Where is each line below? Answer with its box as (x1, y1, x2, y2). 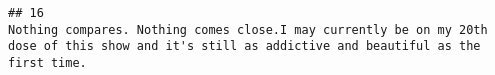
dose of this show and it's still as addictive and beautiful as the (8, 39, 481, 54)
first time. (8, 55, 87, 70)
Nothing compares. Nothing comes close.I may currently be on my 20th (8, 22, 488, 37)
